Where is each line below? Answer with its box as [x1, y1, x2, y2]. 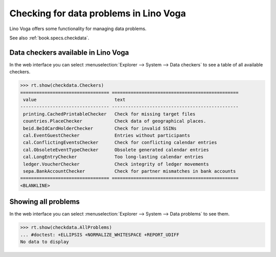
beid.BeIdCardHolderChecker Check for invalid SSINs [23, 125, 177, 131]
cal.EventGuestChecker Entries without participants [23, 132, 190, 138]
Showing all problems [9, 197, 80, 206]
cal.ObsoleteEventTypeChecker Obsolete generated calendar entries [23, 147, 209, 153]
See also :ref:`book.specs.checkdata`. [9, 35, 89, 41]
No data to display [20, 239, 69, 245]
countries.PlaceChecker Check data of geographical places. [23, 118, 206, 124]
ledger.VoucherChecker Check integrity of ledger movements [23, 161, 209, 167]
